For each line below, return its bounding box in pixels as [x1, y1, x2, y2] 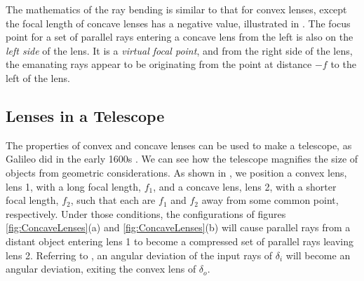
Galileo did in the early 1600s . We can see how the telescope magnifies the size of [6, 151, 358, 166]
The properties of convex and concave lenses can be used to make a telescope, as [6, 137, 352, 152]
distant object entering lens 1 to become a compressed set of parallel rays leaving [6, 233, 354, 248]
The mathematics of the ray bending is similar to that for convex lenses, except [6, 2, 347, 16]
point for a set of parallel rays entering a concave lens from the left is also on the [6, 29, 353, 44]
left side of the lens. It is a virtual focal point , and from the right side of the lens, [6, 43, 353, 57]
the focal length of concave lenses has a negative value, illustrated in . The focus [6, 15, 351, 30]
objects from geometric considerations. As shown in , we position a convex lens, [6, 165, 347, 179]
